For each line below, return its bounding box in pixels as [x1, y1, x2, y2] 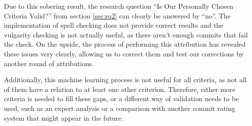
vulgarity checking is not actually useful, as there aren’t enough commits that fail [4, 29, 248, 39]
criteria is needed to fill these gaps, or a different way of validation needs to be [4, 93, 239, 104]
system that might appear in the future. [4, 112, 124, 123]
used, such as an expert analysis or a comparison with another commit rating [4, 103, 235, 113]
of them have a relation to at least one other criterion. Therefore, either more [4, 84, 235, 94]
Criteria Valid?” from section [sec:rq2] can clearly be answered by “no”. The [4, 10, 231, 20]
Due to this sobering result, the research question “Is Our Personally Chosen [4, 1, 233, 11]
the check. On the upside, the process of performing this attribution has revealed [4, 39, 246, 49]
